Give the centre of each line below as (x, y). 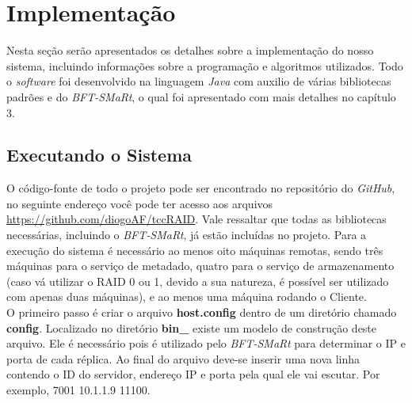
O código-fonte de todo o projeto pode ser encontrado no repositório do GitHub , (201, 188)
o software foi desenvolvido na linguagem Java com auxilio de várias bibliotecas (199, 81)
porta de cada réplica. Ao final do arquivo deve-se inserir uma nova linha (183, 358)
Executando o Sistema (99, 155)
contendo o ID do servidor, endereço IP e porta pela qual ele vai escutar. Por (193, 374)
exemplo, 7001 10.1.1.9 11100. (78, 390)
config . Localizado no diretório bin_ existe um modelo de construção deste (192, 327)
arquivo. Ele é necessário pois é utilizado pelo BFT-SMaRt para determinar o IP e (206, 343)
